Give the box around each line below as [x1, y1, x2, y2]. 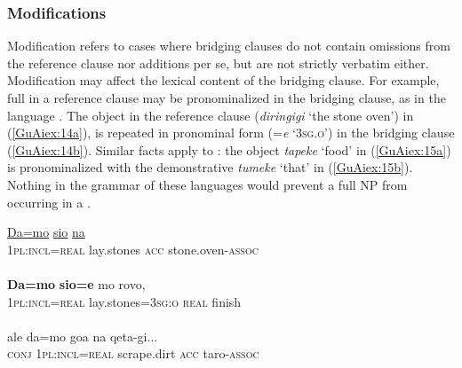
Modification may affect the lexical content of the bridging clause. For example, [7, 71, 440, 90]
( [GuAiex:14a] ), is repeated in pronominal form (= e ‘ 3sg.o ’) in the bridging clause [7, 123, 455, 142]
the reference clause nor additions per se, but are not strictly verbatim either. [7, 53, 429, 72]
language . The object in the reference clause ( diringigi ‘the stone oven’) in [7, 106, 414, 124]
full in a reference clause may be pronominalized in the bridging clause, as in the [7, 89, 446, 106]
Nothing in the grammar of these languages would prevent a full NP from [7, 175, 408, 193]
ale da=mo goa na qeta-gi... [7, 326, 158, 345]
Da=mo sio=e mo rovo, [7, 274, 146, 293]
